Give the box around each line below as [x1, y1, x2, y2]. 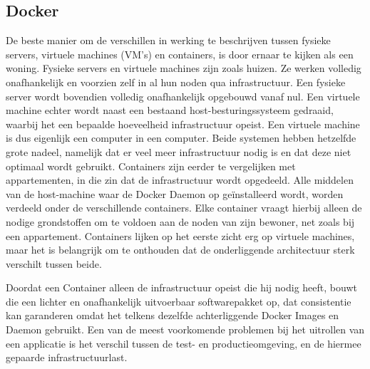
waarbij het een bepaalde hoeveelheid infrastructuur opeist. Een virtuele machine [6, 116, 360, 131]
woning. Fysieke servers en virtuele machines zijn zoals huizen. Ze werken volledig [6, 61, 361, 76]
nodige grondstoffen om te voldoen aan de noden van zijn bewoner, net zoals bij [6, 214, 355, 229]
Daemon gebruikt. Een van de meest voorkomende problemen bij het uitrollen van [6, 322, 365, 337]
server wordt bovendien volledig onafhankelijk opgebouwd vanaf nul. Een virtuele [6, 88, 360, 103]
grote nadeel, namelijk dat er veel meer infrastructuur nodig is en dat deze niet [6, 144, 351, 159]
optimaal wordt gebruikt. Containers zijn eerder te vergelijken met [6, 158, 296, 173]
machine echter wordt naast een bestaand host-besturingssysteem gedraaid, [6, 103, 334, 118]
